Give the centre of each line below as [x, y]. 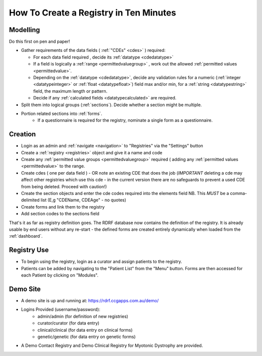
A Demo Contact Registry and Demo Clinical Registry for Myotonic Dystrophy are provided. [112, 346]
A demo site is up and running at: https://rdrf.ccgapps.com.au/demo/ [90, 300]
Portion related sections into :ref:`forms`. [62, 113]
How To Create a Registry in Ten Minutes [93, 13]
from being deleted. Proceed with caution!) [64, 186]
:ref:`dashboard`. [26, 236]
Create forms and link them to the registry [63, 207]
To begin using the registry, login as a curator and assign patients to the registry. [102, 261]
